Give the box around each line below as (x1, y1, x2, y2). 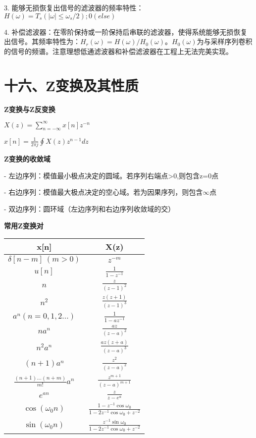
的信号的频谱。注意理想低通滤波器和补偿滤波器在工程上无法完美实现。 (4, 46, 233, 56)
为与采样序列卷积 (197, 36, 253, 47)
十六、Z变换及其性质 (4, 75, 139, 95)
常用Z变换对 (4, 220, 44, 230)
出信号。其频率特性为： (4, 36, 80, 47)
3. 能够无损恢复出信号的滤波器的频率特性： (4, 2, 144, 12)
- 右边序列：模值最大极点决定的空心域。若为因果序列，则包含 (4, 187, 203, 197)
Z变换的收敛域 (4, 154, 51, 164)
